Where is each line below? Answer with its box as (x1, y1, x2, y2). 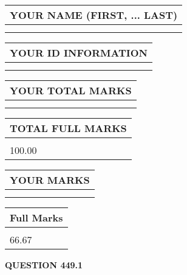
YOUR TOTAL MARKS (10, 83, 132, 97)
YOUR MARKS (10, 173, 90, 187)
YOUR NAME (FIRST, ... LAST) (10, 8, 178, 22)
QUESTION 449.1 (5, 259, 83, 271)
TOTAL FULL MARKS (10, 121, 127, 135)
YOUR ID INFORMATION (10, 46, 148, 60)
